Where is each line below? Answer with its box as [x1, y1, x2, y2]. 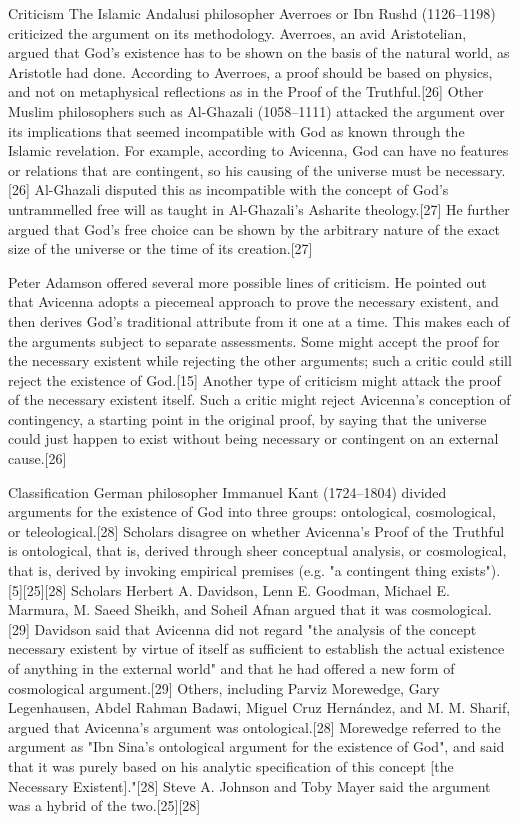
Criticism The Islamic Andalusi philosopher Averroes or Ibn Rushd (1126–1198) [8, 3, 496, 23]
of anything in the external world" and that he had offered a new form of [8, 658, 455, 678]
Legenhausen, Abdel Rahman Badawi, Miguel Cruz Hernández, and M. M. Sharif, [8, 697, 511, 718]
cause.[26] [8, 448, 67, 469]
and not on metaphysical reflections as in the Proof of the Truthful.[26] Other [8, 81, 484, 102]
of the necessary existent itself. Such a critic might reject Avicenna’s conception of [8, 389, 511, 410]
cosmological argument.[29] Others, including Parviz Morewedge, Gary [8, 677, 440, 698]
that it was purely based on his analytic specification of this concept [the [8, 755, 454, 776]
